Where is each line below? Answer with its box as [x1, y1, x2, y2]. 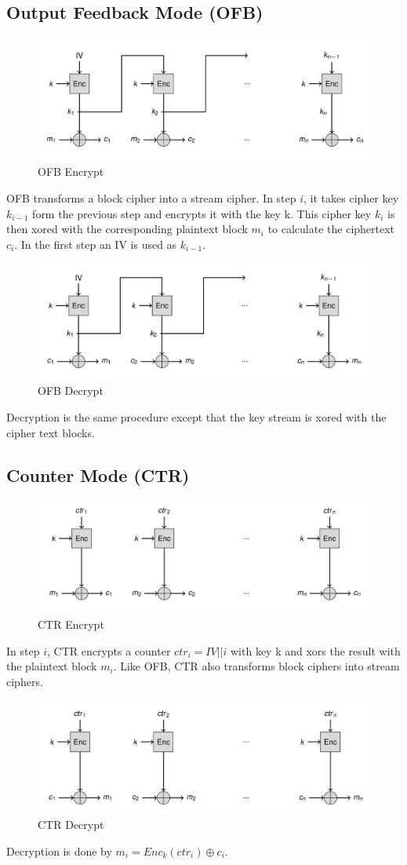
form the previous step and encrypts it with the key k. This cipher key [32, 205, 372, 221]
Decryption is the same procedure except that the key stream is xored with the [6, 408, 387, 425]
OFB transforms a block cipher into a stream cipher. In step [6, 190, 296, 206]
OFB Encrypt [38, 163, 104, 180]
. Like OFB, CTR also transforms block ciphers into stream [113, 658, 400, 674]
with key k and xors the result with [230, 642, 401, 659]
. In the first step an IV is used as [14, 235, 177, 252]
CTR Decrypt [38, 816, 104, 833]
